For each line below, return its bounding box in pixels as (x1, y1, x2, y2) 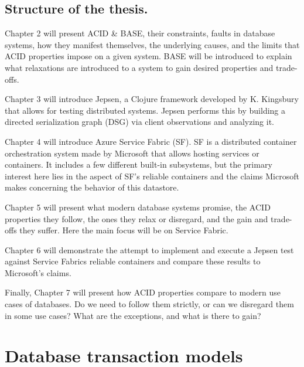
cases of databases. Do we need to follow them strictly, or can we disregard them (5, 298, 294, 310)
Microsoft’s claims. (5, 266, 71, 278)
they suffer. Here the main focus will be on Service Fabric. (19, 224, 228, 236)
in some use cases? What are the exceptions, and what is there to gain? (5, 309, 261, 321)
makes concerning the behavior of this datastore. (5, 181, 179, 193)
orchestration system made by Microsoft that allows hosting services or (5, 147, 259, 159)
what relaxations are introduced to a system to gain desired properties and (5, 61, 274, 73)
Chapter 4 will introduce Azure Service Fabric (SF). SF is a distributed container (5, 135, 297, 147)
